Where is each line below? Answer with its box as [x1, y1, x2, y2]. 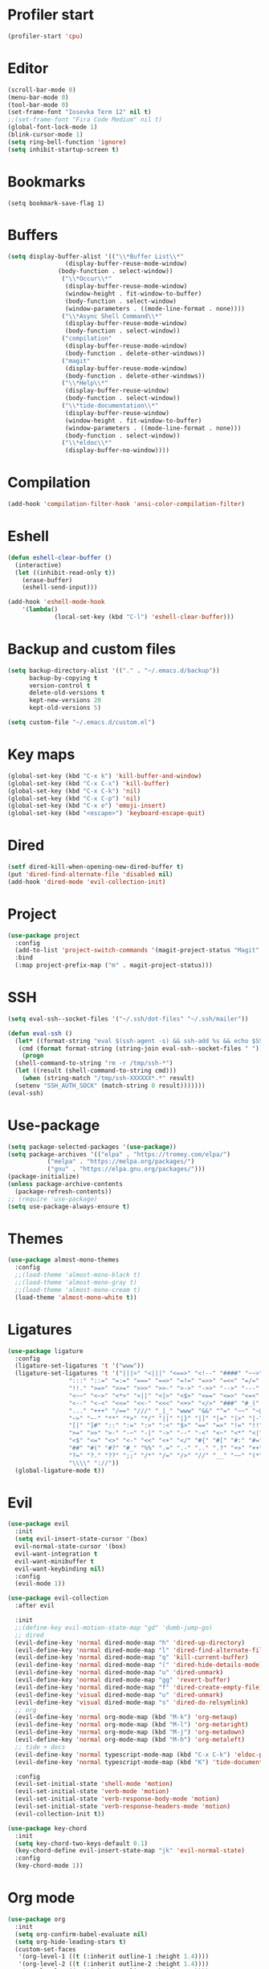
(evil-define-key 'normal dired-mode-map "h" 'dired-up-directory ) [14, 1638, 246, 1647]
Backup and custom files [7, 640, 177, 658]
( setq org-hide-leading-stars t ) [14, 1938, 127, 1946]
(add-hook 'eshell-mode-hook [7, 598, 105, 606]
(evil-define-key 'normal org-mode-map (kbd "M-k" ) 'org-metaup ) [14, 1713, 238, 1722]
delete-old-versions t [28, 689, 105, 697]
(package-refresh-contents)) [14, 1187, 112, 1196]
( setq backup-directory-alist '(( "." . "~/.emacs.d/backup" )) [7, 667, 220, 675]
